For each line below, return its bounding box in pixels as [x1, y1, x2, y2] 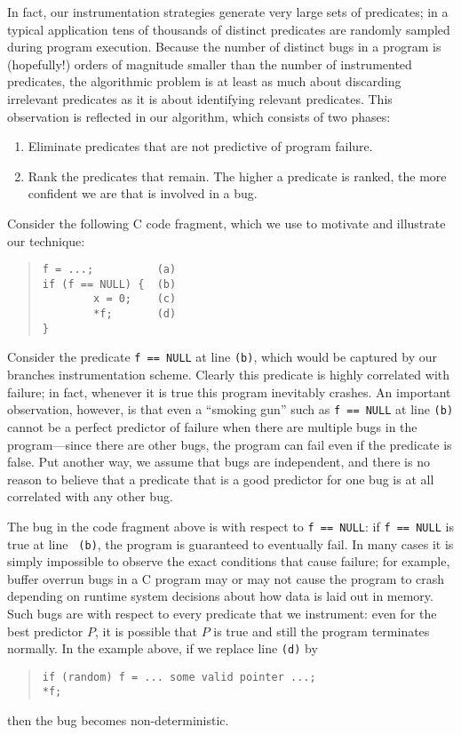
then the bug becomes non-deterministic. [7, 711, 229, 730]
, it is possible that [95, 621, 197, 640]
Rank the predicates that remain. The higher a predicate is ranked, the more [28, 166, 447, 185]
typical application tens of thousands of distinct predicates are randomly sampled [7, 20, 450, 38]
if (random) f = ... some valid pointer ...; [42, 670, 316, 683]
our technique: [7, 231, 85, 250]
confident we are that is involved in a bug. [28, 184, 258, 203]
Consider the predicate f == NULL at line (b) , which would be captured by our [7, 348, 438, 366]
